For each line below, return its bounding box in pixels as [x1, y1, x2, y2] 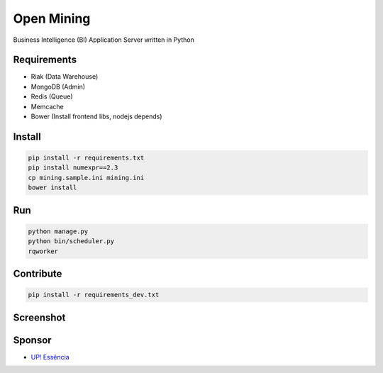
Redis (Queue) [30, 92, 74, 101]
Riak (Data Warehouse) [30, 72, 99, 81]
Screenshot [13, 311, 66, 323]
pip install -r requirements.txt [28, 154, 145, 162]
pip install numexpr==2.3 [28, 164, 118, 172]
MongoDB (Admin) [30, 82, 85, 91]
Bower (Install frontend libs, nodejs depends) [30, 112, 162, 121]
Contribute [13, 267, 62, 279]
